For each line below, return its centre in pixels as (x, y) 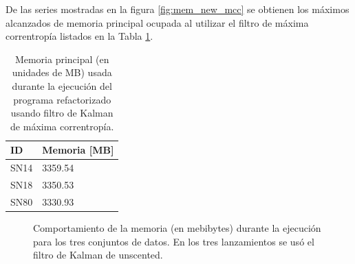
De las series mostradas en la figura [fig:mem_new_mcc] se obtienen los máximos (177, 9)
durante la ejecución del (62, 85)
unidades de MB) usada (62, 72)
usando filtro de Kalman (62, 113)
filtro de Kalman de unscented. (98, 255)
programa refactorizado (62, 99)
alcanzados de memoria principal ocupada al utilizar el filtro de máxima (157, 22)
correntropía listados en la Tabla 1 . (79, 36)
